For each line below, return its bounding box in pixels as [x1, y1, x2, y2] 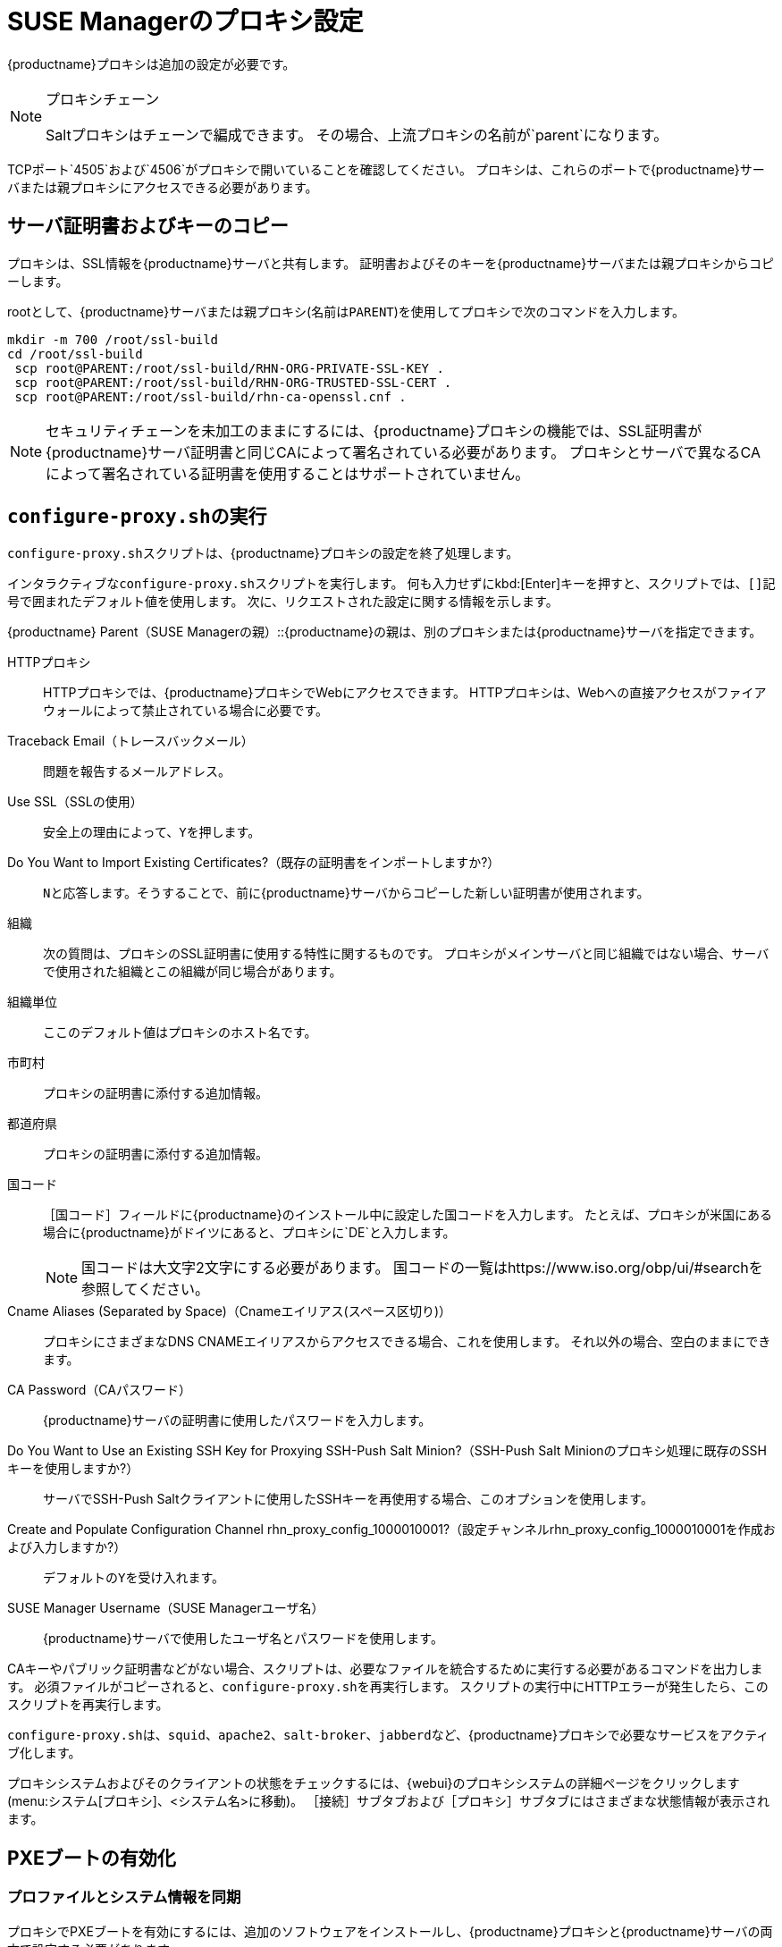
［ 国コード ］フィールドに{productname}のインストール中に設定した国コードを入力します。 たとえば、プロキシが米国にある [43, 1207, 772, 1223]
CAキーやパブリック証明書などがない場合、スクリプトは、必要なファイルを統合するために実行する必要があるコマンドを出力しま [7, 1661, 763, 1677]
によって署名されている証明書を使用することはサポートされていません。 [46, 464, 530, 483]
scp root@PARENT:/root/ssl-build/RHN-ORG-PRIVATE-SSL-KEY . [14, 360, 444, 375]
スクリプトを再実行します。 [7, 1697, 169, 1713]
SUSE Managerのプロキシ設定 [7, 6, 364, 37]
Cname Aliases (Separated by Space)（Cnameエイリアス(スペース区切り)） [7, 1303, 452, 1319]
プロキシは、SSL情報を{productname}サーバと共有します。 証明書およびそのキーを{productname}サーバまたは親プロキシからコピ [7, 255, 774, 271]
